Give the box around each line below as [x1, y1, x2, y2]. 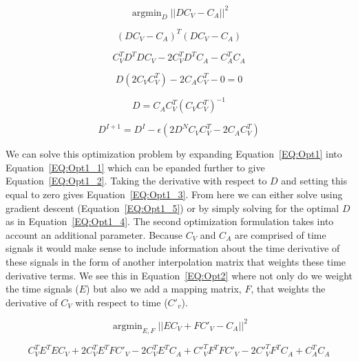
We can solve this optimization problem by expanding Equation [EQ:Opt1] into [6, 147, 342, 161]
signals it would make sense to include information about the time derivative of [6, 241, 340, 255]
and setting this [281, 173, 348, 188]
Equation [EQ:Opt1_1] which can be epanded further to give [6, 160, 265, 174]
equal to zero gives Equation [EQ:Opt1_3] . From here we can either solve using [6, 187, 343, 202]
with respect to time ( [75, 295, 168, 309]
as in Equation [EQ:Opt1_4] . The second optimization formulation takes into [6, 214, 334, 228]
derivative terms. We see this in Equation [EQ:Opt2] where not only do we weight [6, 268, 352, 282]
